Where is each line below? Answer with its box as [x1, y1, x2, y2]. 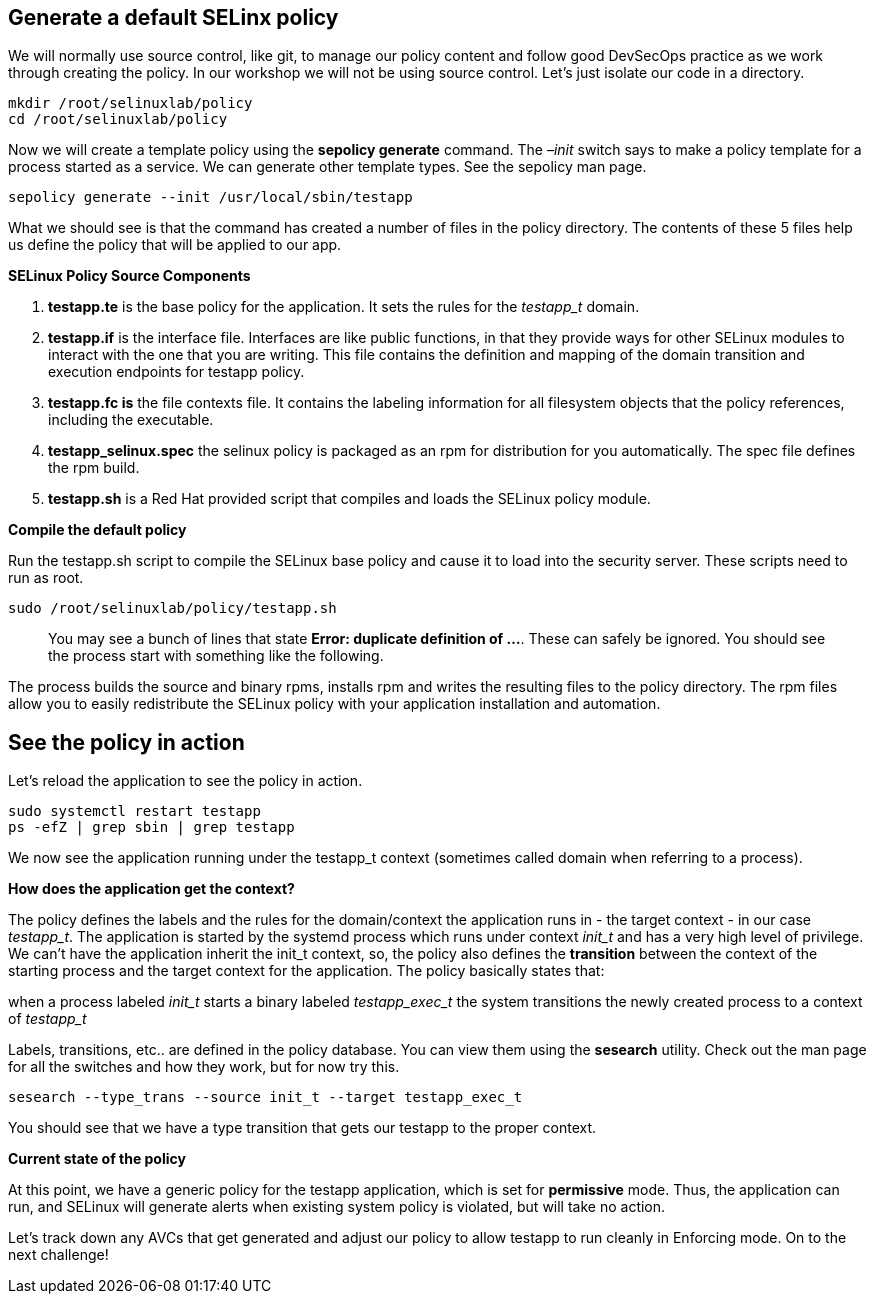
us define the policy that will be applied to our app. [8, 236, 342, 254]
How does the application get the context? [8, 880, 295, 898]
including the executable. [48, 411, 214, 429]
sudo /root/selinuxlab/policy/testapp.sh [8, 600, 337, 617]
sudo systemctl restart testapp [8, 803, 261, 820]
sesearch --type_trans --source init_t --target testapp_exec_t [8, 1089, 523, 1106]
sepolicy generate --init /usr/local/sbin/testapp [8, 189, 413, 206]
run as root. [8, 569, 84, 587]
